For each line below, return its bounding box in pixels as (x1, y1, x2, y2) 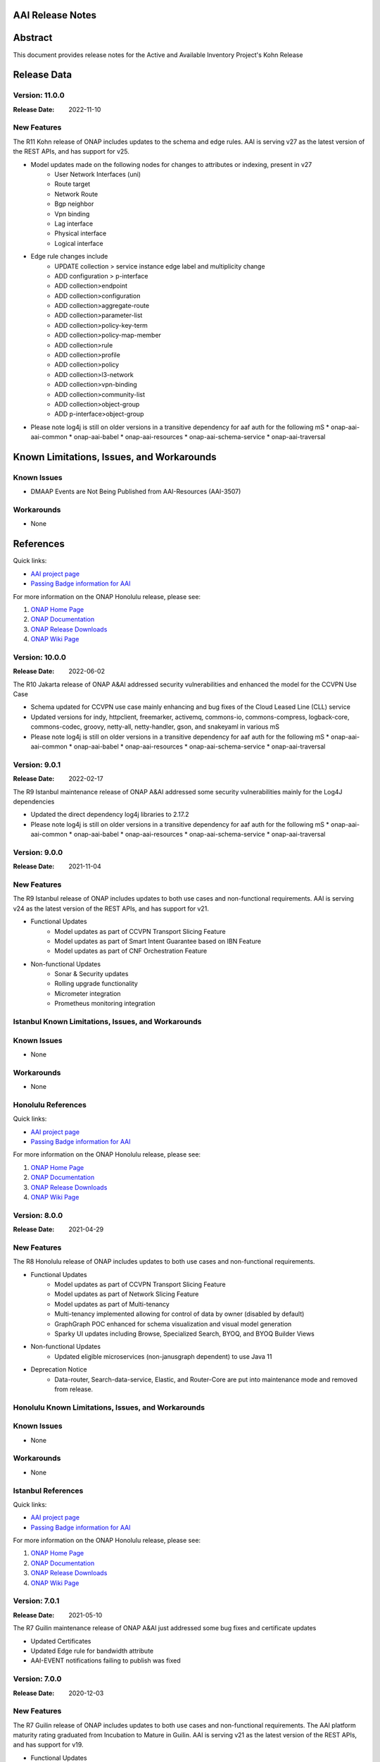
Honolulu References (13, 1099, 87, 1109)
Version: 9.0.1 (13, 760, 61, 770)
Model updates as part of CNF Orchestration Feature (54, 947, 208, 955)
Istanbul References (13, 1486, 84, 1496)
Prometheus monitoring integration (54, 999, 156, 1008)
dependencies (13, 797, 55, 806)
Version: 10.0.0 (13, 652, 66, 662)
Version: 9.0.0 (13, 847, 63, 857)
